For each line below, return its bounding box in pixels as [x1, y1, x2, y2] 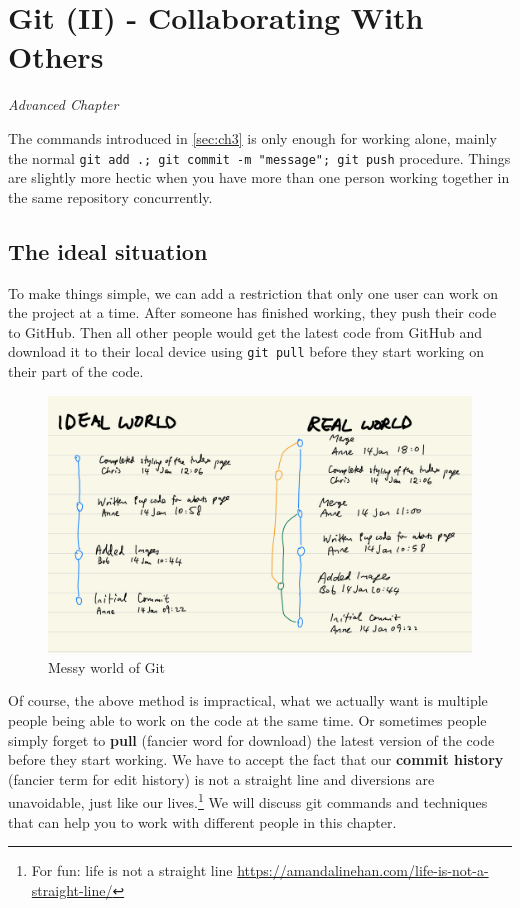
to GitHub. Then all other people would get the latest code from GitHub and [8, 321, 483, 342]
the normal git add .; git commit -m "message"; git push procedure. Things [8, 147, 511, 168]
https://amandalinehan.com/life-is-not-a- [237, 860, 489, 881]
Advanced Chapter [8, 94, 119, 115]
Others [8, 36, 104, 77]
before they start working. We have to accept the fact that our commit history [8, 749, 504, 770]
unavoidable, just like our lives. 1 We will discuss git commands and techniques [8, 789, 488, 812]
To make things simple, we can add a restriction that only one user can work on [8, 282, 499, 303]
